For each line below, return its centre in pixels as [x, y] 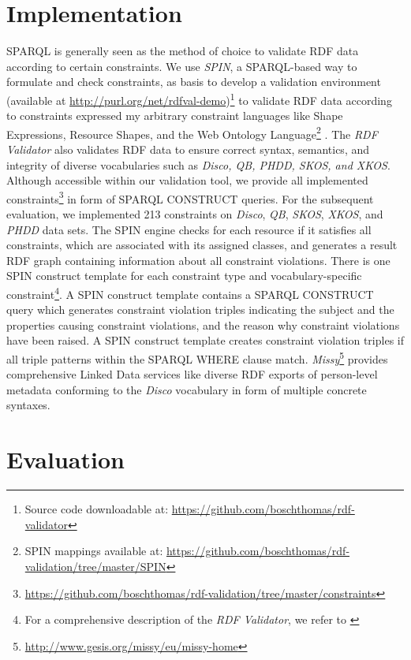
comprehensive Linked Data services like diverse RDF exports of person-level [192, 374]
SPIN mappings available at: [94, 551]
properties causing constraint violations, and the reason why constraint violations [203, 324]
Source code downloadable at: [97, 509]
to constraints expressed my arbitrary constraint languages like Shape [175, 116]
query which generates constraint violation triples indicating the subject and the [200, 309]
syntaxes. [28, 405]
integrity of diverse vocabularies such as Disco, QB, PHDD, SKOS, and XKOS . [198, 164]
